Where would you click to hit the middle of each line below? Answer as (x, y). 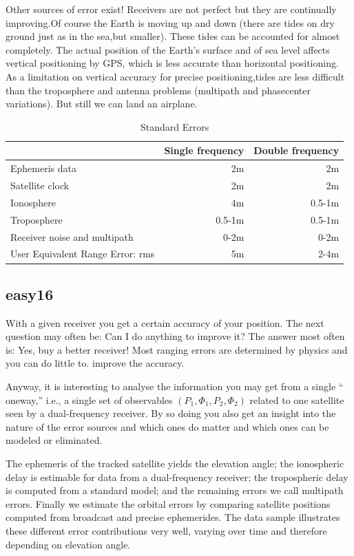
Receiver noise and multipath (72, 236)
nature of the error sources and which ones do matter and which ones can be (167, 426)
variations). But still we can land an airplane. (102, 104)
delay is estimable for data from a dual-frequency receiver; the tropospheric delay (177, 477)
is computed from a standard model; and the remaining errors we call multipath (175, 490)
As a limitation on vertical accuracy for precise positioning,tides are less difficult (175, 76)
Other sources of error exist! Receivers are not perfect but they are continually (171, 9)
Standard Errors (175, 126)
